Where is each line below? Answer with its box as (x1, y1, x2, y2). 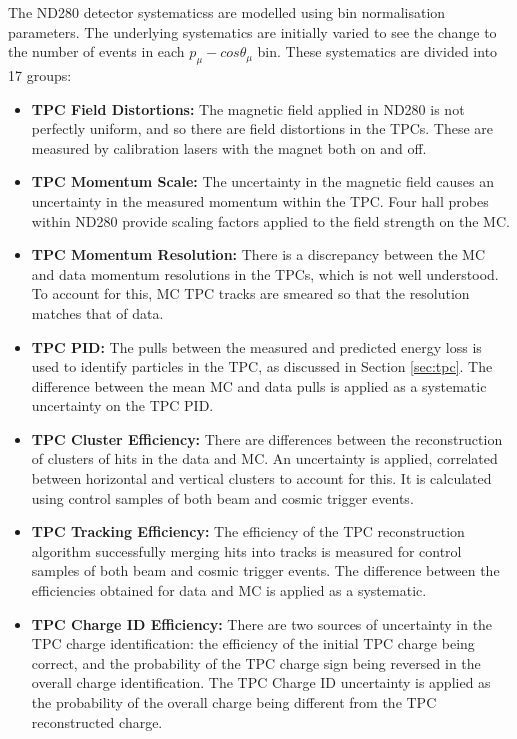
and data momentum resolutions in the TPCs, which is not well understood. (31, 263, 499, 284)
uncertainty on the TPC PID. (31, 395, 214, 416)
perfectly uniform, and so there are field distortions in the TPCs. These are (31, 118, 494, 139)
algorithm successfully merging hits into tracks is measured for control (31, 540, 462, 561)
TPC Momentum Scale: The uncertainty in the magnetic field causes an (31, 171, 494, 192)
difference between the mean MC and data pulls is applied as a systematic (31, 375, 487, 396)
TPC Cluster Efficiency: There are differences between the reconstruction (31, 428, 503, 449)
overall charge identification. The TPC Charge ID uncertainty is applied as (31, 672, 491, 693)
